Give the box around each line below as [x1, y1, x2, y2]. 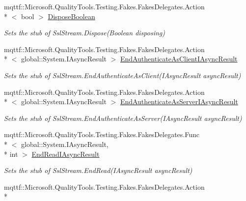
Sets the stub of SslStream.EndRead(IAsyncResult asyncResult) [4, 165, 192, 175]
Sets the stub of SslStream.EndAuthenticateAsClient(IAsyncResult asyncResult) [4, 70, 241, 80]
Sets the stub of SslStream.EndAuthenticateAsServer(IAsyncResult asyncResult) [4, 113, 242, 123]
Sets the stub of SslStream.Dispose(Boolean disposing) [4, 28, 165, 38]
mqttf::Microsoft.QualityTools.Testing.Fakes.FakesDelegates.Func [4, 129, 199, 140]
